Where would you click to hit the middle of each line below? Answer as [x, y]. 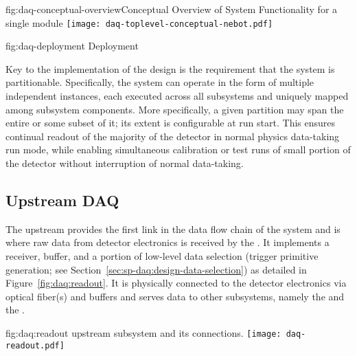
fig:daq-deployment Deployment [72, 46]
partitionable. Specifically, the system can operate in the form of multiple [160, 82]
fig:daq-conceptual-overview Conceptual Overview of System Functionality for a [172, 9]
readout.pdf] [35, 345]
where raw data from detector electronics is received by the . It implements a [168, 242]
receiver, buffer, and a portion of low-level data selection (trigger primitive [162, 255]
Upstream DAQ [62, 200]
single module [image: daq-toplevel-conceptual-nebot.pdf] [139, 22]
